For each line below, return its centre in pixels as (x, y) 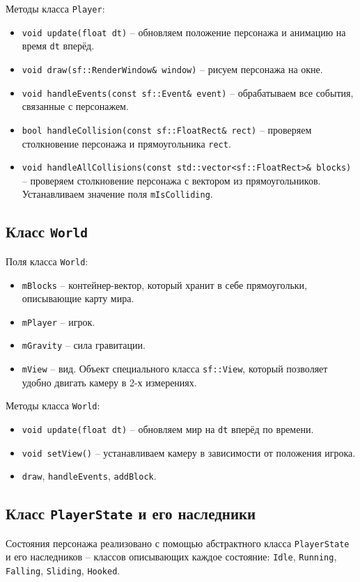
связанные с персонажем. (75, 106)
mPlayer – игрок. (58, 321)
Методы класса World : (53, 406)
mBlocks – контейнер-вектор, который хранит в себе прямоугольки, (164, 284)
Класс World (47, 231)
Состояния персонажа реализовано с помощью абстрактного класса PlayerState (178, 543)
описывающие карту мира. (78, 298)
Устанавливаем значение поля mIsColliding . (117, 194)
